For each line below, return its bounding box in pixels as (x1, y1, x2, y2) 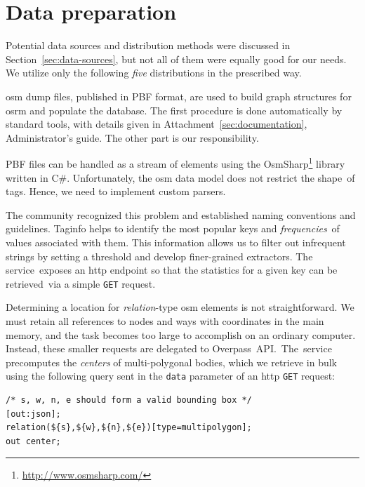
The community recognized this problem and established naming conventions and (6, 207, 356, 222)
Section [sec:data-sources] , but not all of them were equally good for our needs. (6, 51, 347, 66)
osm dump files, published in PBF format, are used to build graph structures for (6, 88, 352, 103)
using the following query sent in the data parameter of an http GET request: (6, 368, 335, 383)
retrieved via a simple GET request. (6, 276, 156, 291)
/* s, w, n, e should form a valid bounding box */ (6, 394, 252, 405)
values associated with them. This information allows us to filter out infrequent (6, 234, 346, 249)
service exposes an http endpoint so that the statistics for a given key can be (6, 262, 338, 277)
